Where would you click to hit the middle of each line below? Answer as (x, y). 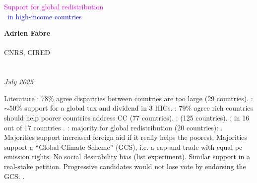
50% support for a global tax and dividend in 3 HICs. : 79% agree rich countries (131, 108)
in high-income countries (45, 16)
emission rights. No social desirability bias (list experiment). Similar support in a (127, 156)
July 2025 (19, 82)
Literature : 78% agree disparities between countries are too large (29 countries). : (128, 98)
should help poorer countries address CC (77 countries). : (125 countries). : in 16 (127, 117)
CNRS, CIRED (27, 52)
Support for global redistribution (54, 6)
